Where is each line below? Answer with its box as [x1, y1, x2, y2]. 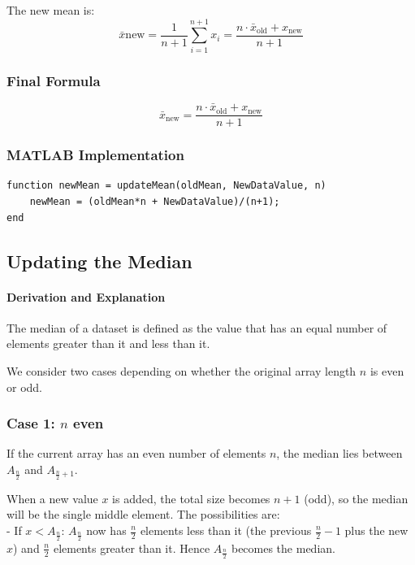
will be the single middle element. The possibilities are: [6, 506, 280, 523]
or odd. [6, 378, 43, 395]
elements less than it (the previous [140, 522, 312, 538]
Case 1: [6, 413, 55, 433]
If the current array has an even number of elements [6, 445, 266, 462]
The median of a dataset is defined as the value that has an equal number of [6, 319, 387, 336]
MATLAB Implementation [6, 145, 184, 165]
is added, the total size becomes [112, 489, 270, 506]
